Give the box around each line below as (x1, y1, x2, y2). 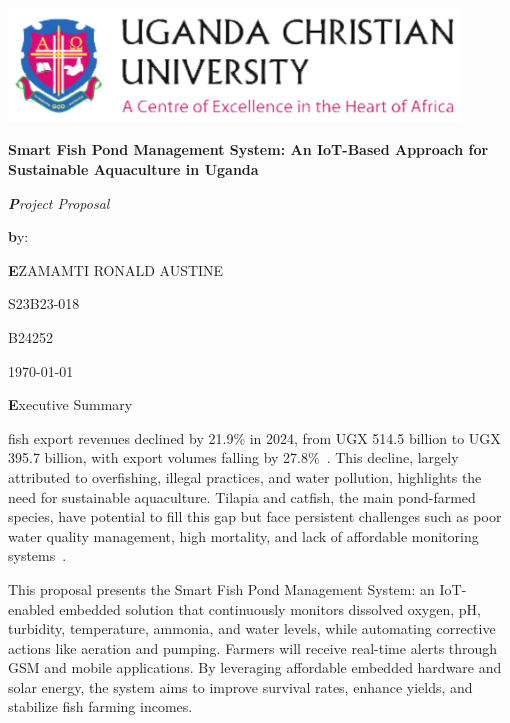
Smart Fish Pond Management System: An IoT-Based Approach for (8, 139, 489, 160)
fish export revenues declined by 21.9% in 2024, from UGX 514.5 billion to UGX (8, 427, 501, 448)
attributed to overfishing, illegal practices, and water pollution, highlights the (8, 466, 482, 487)
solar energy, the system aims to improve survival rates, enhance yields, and (8, 676, 473, 697)
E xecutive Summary (8, 394, 133, 415)
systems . (8, 545, 67, 566)
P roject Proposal (8, 192, 110, 213)
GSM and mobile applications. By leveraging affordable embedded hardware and (8, 657, 502, 678)
